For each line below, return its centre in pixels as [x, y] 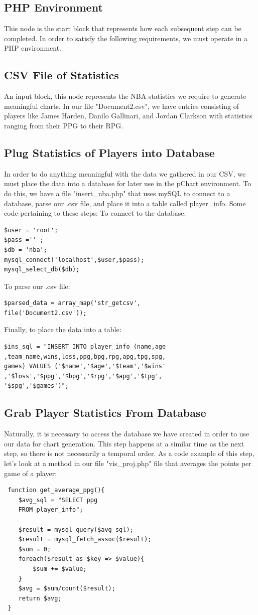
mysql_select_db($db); [42, 270]
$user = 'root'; [31, 230]
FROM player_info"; [51, 510]
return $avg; [40, 598]
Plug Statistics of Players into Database [109, 152]
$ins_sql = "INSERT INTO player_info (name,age [85, 347]
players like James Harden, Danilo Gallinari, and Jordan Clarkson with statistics [128, 116]
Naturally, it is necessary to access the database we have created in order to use [127, 434]
